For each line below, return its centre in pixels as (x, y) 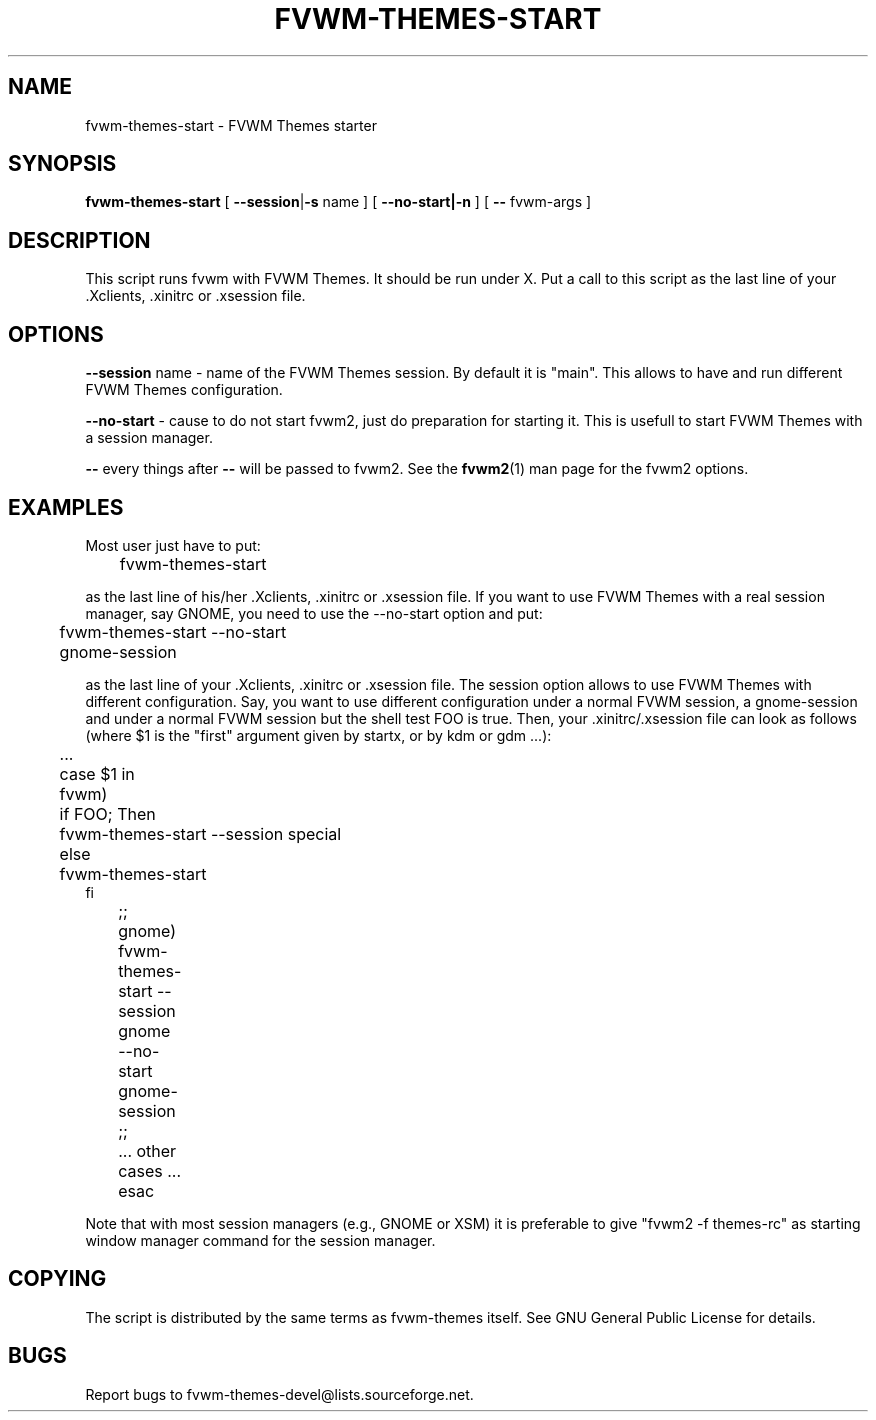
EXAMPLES (66, 507)
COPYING (57, 1279)
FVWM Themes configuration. (184, 390)
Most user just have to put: (173, 545)
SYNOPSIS (62, 164)
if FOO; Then (107, 813)
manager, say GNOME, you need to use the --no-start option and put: (314, 613)
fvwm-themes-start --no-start (173, 631)
